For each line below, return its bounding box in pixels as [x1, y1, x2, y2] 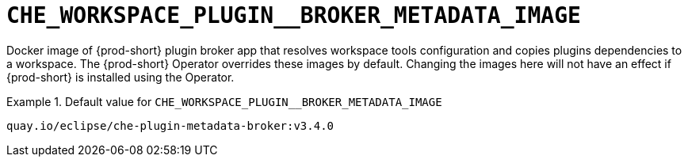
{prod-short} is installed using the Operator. [6, 70, 235, 84]
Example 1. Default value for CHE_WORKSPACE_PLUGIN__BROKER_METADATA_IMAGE [6, 94, 442, 108]
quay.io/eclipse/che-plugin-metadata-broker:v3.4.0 [6, 119, 334, 132]
